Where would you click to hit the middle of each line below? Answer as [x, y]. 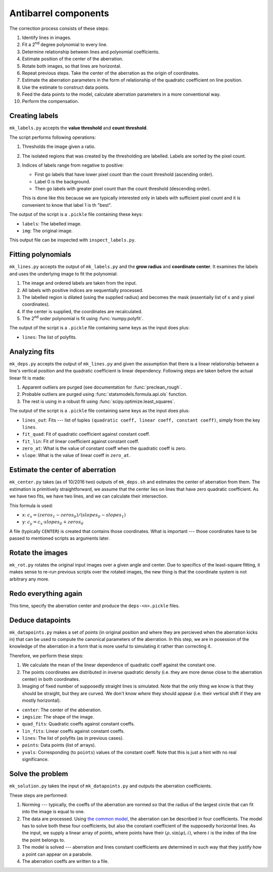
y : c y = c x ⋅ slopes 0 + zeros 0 [53, 523]
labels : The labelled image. [52, 223]
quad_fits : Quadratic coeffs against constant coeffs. [78, 724]
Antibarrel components [59, 13]
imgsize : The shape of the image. [58, 716]
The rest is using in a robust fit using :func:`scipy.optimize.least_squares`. [99, 401]
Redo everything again [46, 594]
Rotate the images [39, 553]
